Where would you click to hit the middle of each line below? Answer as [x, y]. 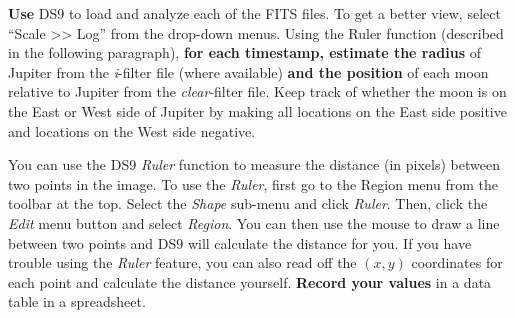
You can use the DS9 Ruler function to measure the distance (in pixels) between [254, 164]
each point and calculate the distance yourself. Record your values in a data [250, 281]
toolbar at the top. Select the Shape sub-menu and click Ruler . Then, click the [248, 203]
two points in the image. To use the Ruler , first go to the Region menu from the [253, 183]
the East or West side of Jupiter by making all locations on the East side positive [257, 110]
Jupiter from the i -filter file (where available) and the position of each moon [248, 71]
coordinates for [457, 262]
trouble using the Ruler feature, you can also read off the [182, 262]
